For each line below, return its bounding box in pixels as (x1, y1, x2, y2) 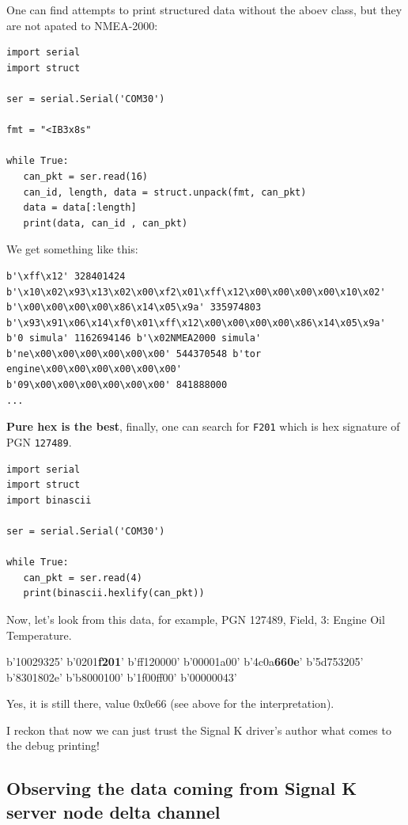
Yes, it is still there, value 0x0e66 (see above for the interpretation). (6, 695, 334, 712)
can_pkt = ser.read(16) (23, 170, 148, 182)
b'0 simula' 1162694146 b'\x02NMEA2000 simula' (6, 333, 262, 344)
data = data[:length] (23, 202, 137, 214)
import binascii (6, 494, 92, 506)
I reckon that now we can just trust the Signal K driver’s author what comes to (6, 721, 391, 738)
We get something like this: (6, 241, 138, 257)
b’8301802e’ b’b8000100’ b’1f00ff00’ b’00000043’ (6, 668, 237, 685)
